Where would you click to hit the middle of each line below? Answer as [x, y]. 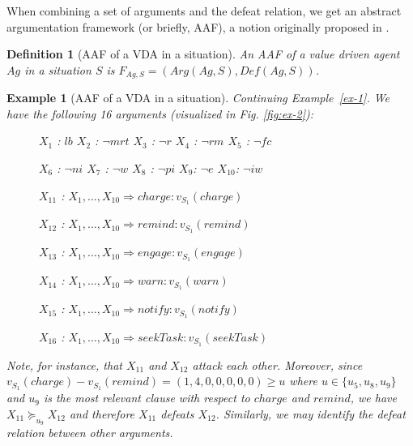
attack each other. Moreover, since [277, 365]
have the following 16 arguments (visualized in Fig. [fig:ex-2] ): [160, 113]
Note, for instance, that [64, 365]
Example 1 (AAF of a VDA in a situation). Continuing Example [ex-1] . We [198, 98]
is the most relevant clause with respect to [147, 398]
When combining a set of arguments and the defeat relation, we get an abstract [204, 11]
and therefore [102, 413]
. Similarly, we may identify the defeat [311, 413]
